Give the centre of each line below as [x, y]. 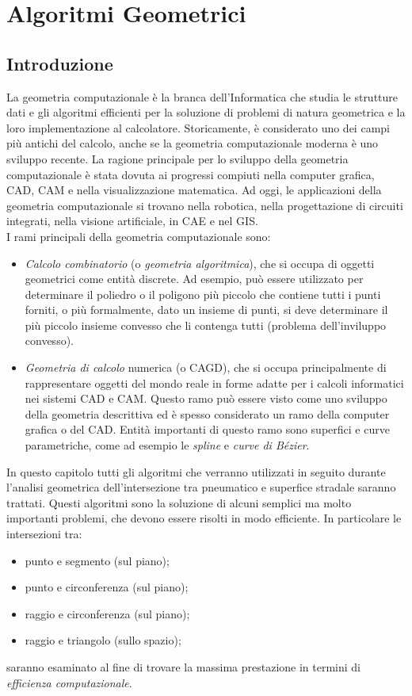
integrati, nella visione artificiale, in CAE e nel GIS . [132, 221]
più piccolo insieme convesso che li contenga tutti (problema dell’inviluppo [206, 325]
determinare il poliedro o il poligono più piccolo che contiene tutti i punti [203, 294]
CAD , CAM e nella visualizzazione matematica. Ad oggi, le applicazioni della [194, 190]
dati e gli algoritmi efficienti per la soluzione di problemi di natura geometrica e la [206, 112]
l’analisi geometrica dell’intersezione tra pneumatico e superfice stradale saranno [201, 487]
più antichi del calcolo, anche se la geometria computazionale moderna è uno [193, 143]
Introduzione [60, 63]
